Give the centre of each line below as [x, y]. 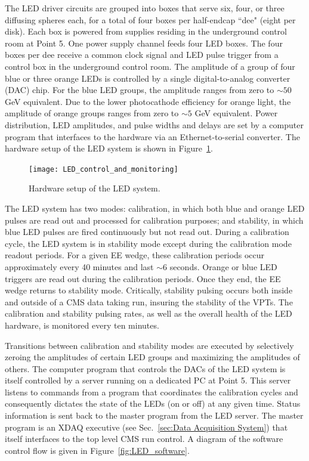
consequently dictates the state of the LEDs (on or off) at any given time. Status [153, 403]
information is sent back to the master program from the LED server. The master [154, 415]
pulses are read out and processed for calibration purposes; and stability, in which [154, 220]
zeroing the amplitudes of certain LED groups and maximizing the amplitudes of [152, 357]
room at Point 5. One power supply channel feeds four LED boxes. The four [144, 43]
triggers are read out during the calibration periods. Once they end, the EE [143, 278]
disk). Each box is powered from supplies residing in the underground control [146, 31]
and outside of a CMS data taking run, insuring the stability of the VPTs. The [149, 301]
